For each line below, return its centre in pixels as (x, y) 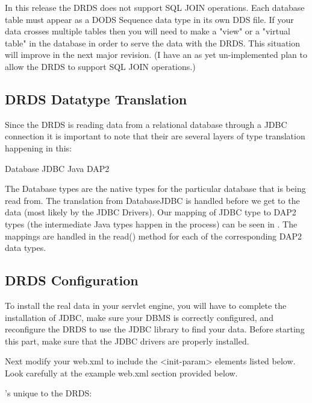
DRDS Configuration (72, 280)
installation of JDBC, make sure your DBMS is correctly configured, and (139, 317)
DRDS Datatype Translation (96, 99)
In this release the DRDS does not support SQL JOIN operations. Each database (155, 7)
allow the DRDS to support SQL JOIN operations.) (100, 66)
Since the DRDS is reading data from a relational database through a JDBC (146, 124)
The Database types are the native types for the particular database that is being (155, 189)
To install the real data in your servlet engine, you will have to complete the (146, 305)
